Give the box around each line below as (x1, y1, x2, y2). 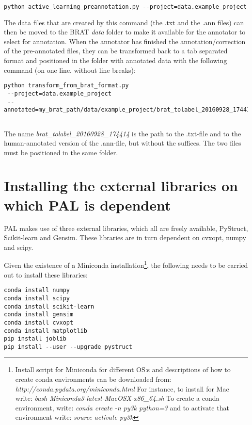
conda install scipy (4, 294, 70, 302)
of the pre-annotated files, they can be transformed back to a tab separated (4, 46, 228, 56)
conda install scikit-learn (4, 303, 94, 310)
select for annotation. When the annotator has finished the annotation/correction (4, 36, 246, 46)
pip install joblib (4, 335, 66, 343)
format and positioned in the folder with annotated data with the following (4, 55, 227, 65)
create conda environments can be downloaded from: (15, 374, 172, 384)
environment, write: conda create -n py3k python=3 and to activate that (15, 402, 229, 412)
